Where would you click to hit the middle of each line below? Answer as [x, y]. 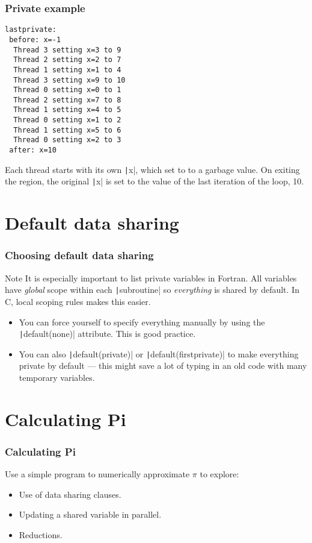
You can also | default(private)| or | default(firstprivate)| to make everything [159, 353]
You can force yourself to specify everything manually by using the [142, 322]
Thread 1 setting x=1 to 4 [67, 70]
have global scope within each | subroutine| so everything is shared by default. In [152, 290]
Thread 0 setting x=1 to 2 [67, 120]
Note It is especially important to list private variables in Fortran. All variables [151, 278]
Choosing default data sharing [79, 255]
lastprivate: [31, 30]
